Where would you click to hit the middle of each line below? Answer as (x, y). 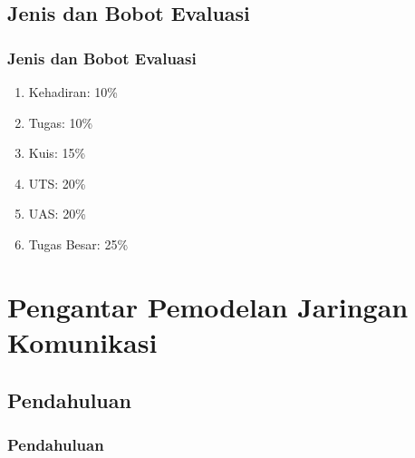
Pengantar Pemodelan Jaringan (208, 306)
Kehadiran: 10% (73, 92)
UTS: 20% (57, 183)
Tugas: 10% (61, 122)
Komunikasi (82, 341)
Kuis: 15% (57, 153)
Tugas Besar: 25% (78, 244)
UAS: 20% (57, 214)
